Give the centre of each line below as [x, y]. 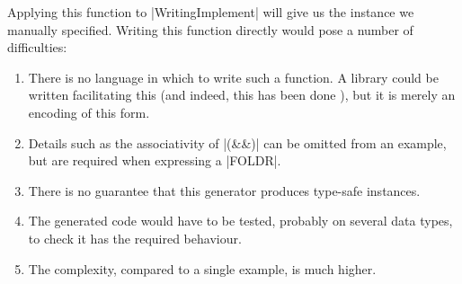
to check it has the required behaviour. [135, 238]
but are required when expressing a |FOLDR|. [155, 160]
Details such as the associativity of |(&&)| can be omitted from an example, [237, 142]
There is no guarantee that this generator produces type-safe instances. [224, 190]
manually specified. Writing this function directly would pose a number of [210, 29]
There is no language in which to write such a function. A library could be [233, 77]
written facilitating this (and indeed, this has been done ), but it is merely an [242, 95]
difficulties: [37, 47]
